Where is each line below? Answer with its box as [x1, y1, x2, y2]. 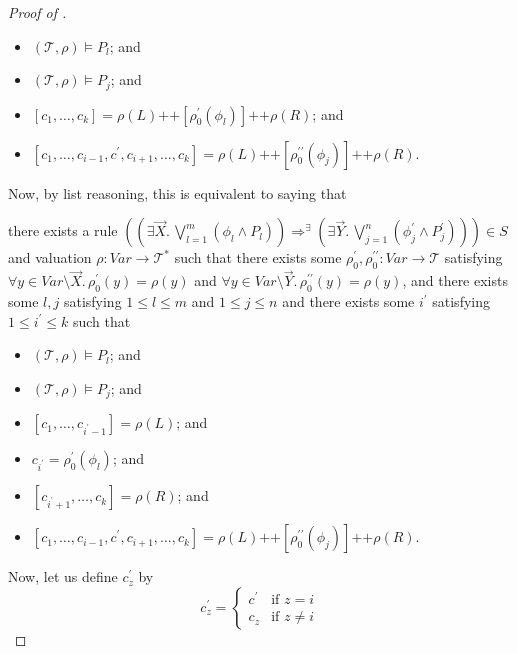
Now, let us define [8, 566, 118, 587]
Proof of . [8, 2, 67, 22]
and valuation [8, 247, 92, 268]
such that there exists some [174, 247, 342, 268]
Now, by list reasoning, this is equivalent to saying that [8, 182, 347, 203]
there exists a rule [8, 220, 118, 241]
